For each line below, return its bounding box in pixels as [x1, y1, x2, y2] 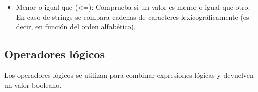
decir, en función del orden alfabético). [16, 21, 136, 32]
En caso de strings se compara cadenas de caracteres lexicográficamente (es [16, 11, 249, 22]
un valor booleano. [4, 79, 62, 90]
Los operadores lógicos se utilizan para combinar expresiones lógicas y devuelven [4, 69, 254, 80]
